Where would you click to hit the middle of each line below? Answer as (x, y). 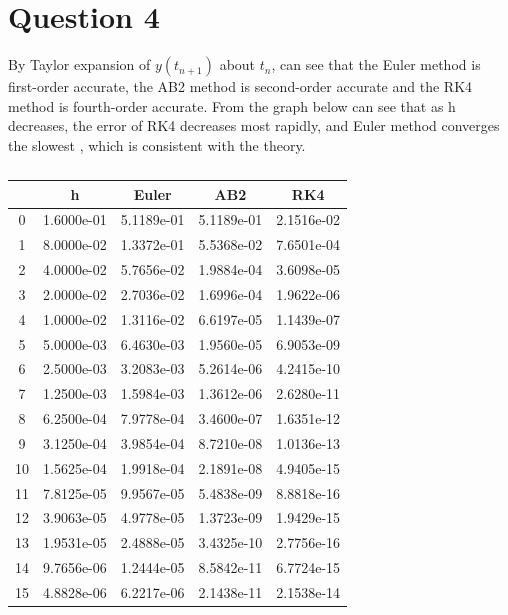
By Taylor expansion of (79, 64)
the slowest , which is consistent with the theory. (157, 144)
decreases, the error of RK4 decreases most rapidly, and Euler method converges (254, 125)
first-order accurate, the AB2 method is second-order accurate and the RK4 (240, 86)
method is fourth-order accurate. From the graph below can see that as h (232, 105)
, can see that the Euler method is (376, 64)
